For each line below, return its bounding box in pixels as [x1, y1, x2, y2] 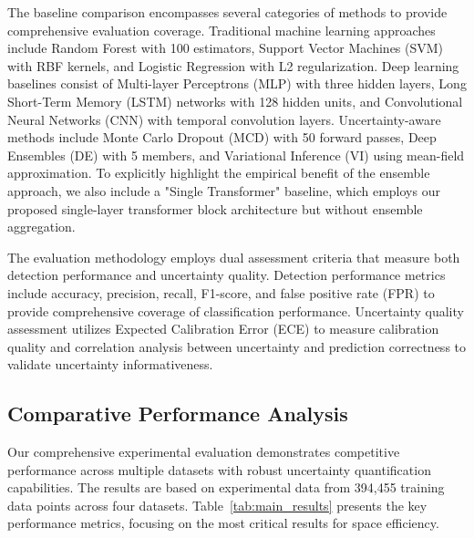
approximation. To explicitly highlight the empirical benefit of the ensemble [7, 163, 430, 182]
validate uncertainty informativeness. [7, 355, 213, 374]
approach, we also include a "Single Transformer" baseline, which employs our [7, 181, 440, 200]
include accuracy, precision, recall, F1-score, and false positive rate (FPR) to [7, 283, 435, 302]
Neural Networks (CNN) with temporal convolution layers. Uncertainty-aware [7, 109, 441, 129]
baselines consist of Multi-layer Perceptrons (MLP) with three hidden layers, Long [7, 74, 467, 93]
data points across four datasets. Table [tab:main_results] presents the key [7, 495, 428, 514]
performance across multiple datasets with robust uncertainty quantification [7, 460, 431, 479]
